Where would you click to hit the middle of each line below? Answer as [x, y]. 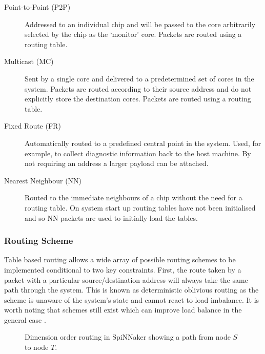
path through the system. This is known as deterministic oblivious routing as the [131, 290]
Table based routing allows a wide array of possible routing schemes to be [120, 259]
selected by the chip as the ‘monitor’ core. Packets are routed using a [133, 34]
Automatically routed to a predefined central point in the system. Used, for [143, 143]
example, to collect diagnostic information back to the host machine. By [138, 153]
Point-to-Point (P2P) [37, 7]
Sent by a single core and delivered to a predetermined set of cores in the [139, 78]
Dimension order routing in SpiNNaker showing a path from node [128, 337]
